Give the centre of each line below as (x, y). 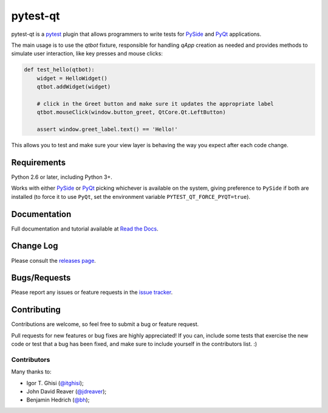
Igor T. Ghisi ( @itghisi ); (55, 383)
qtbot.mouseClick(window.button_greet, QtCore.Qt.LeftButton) (131, 112)
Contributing (36, 310)
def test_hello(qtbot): (60, 70)
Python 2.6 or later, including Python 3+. (62, 177)
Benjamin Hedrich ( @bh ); (58, 400)
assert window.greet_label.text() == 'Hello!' (108, 130)
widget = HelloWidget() (72, 78)
